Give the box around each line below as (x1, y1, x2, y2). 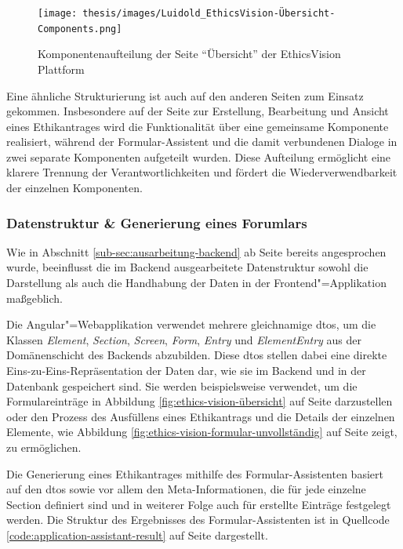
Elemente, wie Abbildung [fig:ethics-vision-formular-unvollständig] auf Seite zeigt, (6, 424, 398, 440)
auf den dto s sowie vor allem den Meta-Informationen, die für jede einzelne (6, 481, 366, 497)
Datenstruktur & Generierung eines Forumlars (6, 213, 307, 232)
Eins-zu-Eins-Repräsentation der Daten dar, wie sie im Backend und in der (6, 362, 366, 379)
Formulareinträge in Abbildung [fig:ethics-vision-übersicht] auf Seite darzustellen (6, 393, 393, 409)
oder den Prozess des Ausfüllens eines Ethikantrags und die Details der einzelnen (6, 408, 395, 424)
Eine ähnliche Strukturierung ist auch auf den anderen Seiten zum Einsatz (6, 87, 364, 104)
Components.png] (38, 23, 122, 35)
